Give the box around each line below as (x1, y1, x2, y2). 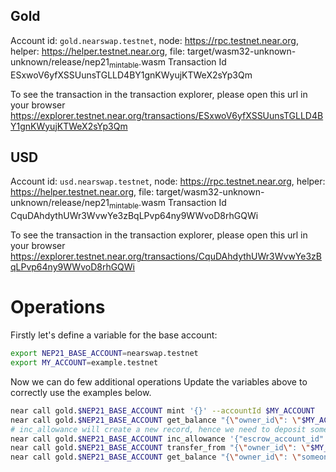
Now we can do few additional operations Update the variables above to (10, 375, 308, 388)
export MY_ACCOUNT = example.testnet (10, 358, 159, 368)
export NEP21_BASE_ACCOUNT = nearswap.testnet (10, 349, 199, 359)
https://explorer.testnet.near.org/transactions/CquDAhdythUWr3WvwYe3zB (10, 250, 322, 263)
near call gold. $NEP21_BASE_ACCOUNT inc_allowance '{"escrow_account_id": (10, 434, 329, 444)
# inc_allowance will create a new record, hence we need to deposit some (10, 424, 329, 434)
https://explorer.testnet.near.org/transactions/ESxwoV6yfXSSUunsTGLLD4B (10, 109, 324, 121)
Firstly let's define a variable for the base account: (10, 329, 218, 341)
